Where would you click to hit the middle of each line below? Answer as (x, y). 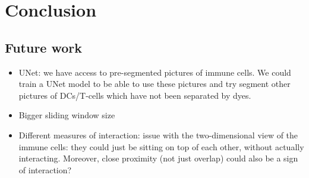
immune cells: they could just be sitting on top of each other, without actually (161, 146)
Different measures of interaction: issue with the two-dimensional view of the (158, 135)
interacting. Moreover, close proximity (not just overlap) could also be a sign (158, 158)
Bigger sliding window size (67, 115)
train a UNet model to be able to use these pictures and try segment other (154, 84)
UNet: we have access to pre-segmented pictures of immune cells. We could (155, 72)
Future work (44, 47)
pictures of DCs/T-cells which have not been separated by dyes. (135, 95)
